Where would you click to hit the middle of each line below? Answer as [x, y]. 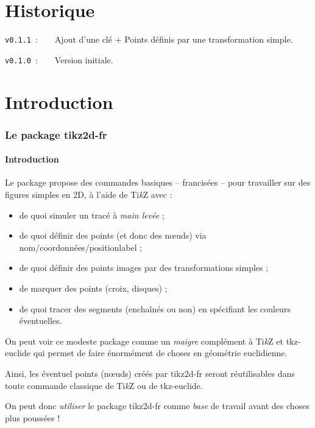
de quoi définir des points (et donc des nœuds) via [113, 235]
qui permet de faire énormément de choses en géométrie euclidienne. [160, 353]
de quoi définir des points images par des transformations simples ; [144, 268]
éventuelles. [41, 321]
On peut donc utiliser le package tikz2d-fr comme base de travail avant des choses [157, 406]
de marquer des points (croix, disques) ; [93, 288]
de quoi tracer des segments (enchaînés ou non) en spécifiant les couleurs [155, 308]
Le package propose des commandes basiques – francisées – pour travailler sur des [158, 182]
